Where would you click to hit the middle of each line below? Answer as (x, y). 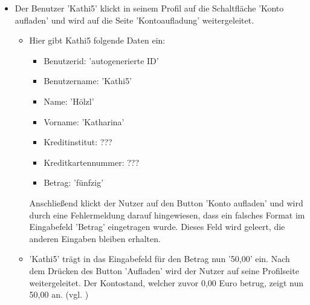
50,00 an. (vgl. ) (59, 294)
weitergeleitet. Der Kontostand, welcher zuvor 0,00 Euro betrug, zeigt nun (166, 282)
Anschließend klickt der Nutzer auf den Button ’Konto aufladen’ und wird (166, 202)
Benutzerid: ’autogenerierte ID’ (101, 60)
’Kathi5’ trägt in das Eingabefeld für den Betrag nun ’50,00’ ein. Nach (160, 259)
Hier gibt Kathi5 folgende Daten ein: (97, 40)
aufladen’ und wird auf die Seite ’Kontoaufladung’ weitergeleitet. (134, 20)
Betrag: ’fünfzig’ (74, 182)
